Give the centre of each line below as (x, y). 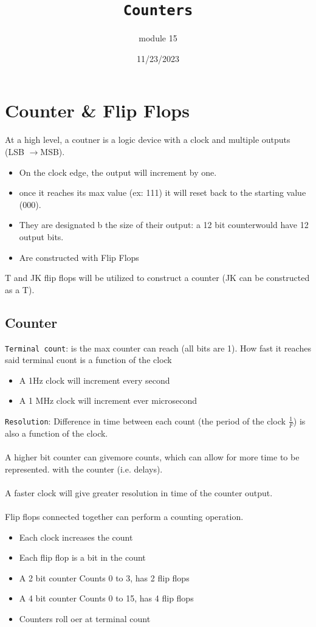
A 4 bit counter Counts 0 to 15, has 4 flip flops (106, 598)
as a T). (20, 289)
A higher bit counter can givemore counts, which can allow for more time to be (152, 456)
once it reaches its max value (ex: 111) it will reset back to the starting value (163, 192)
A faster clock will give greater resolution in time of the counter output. (139, 492)
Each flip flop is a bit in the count (82, 557)
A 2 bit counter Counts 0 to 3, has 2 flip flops (104, 577)
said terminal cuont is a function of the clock (88, 360)
